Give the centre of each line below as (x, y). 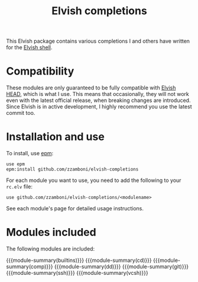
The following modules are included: (51, 249)
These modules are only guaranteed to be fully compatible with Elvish (91, 88)
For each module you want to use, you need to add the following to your (94, 180)
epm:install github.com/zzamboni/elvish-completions (72, 169)
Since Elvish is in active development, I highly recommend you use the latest (99, 107)
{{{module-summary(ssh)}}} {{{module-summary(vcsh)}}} (77, 273)
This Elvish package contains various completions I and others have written (98, 41)
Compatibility (40, 71)
